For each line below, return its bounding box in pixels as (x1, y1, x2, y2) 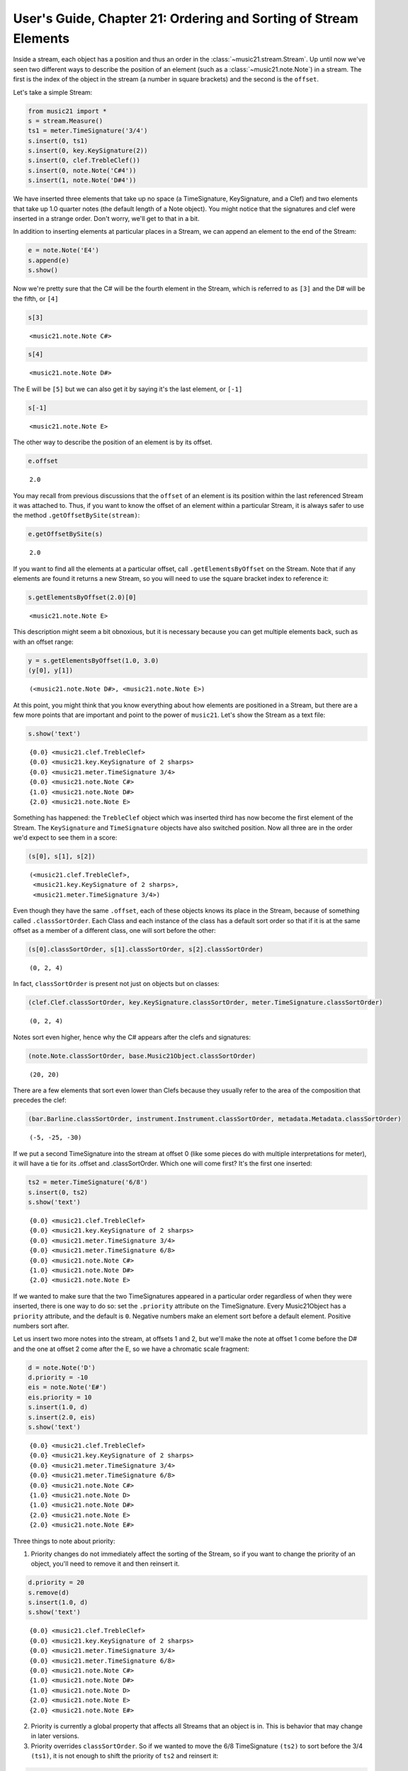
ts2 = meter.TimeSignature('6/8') (28, 1178, 148, 1187)
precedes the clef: (13, 1096, 67, 1104)
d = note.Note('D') (28, 1364, 96, 1371)
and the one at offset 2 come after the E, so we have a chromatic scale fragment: (13, 1345, 249, 1353)
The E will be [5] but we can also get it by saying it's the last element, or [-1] (13, 385, 243, 393)
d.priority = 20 (28, 1578, 85, 1587)
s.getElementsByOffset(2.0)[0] (28, 594, 137, 601)
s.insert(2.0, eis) (28, 1413, 96, 1421)
